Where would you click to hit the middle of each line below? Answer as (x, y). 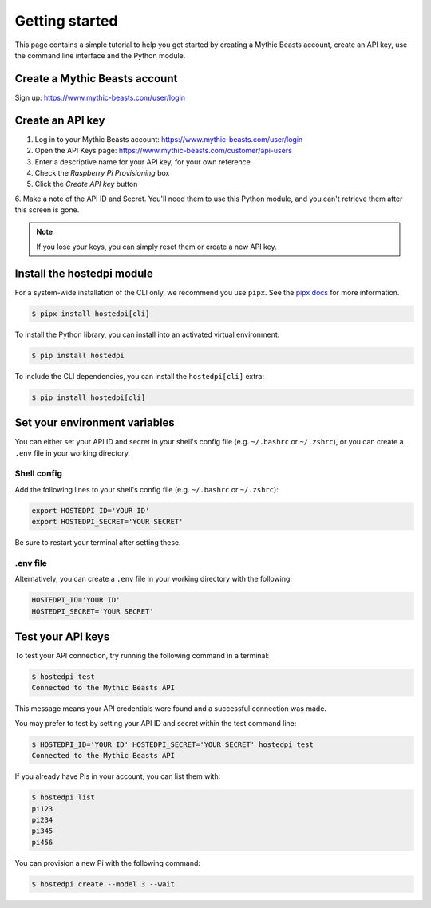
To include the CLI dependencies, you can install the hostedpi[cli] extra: (140, 376)
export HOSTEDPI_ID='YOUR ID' (91, 510)
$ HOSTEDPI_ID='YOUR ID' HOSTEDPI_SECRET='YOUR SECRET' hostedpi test (173, 744)
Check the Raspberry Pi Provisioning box (102, 172)
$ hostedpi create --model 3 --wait (103, 884)
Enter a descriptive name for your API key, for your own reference (143, 162)
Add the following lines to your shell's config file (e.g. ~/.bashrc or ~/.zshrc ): (146, 489)
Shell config (39, 473)
